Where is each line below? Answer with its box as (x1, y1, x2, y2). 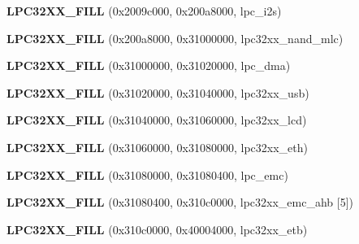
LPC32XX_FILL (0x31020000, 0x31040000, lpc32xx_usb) (6, 84, 309, 101)
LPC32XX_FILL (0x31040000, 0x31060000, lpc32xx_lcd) (6, 111, 307, 129)
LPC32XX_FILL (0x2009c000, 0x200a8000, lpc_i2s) (6, 2, 282, 19)
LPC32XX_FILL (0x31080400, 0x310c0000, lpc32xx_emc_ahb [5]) (6, 194, 353, 211)
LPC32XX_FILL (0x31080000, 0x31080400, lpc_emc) (6, 166, 288, 183)
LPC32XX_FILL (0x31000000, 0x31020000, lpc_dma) (6, 57, 291, 74)
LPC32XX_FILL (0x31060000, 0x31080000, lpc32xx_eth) (6, 138, 309, 155)
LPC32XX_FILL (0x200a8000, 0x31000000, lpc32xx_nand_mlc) (6, 29, 344, 46)
